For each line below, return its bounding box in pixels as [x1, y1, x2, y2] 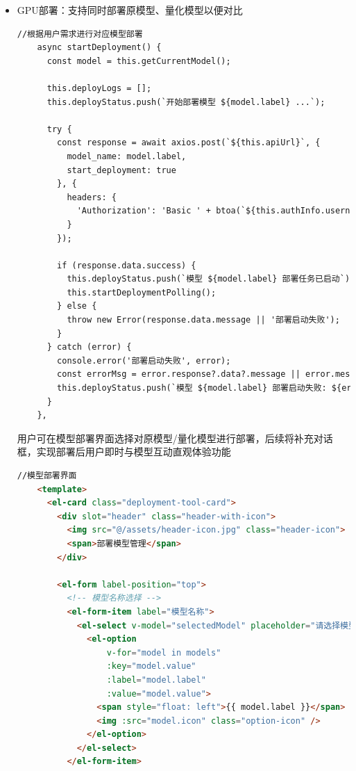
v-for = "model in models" [106, 647, 221, 658]
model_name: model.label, [67, 151, 187, 161]
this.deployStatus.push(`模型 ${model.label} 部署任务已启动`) [67, 274, 350, 284]
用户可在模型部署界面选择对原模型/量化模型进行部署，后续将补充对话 [17, 430, 333, 445]
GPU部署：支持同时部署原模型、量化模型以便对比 [17, 3, 243, 17]
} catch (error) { [46, 342, 132, 352]
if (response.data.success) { [57, 260, 196, 270]
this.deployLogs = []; [46, 83, 152, 93]
